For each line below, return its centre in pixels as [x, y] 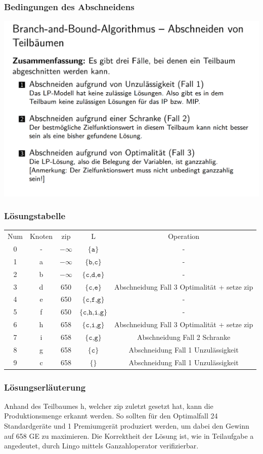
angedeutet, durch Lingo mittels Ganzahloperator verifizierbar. [101, 446]
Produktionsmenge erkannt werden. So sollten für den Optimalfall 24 [111, 416]
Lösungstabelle [35, 216]
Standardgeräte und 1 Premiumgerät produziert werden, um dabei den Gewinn [127, 426]
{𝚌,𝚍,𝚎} [93, 275]
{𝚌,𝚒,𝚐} [93, 325]
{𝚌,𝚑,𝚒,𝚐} [93, 313]
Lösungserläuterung [45, 387]
